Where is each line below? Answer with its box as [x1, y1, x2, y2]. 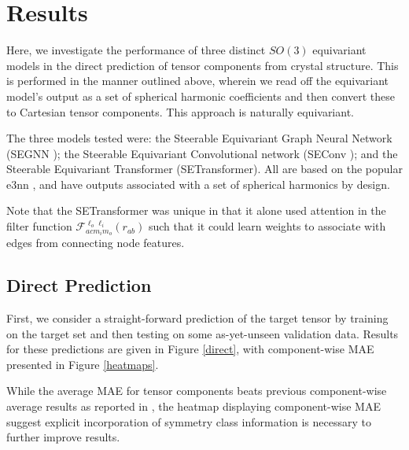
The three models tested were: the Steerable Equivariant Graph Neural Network [6, 130, 392, 146]
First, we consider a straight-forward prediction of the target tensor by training [6, 309, 389, 326]
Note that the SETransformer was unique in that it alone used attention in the [6, 202, 386, 219]
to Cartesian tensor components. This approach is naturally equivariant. [6, 103, 354, 120]
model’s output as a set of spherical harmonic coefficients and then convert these [6, 87, 396, 104]
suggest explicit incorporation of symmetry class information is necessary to [6, 413, 371, 430]
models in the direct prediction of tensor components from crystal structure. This [6, 57, 399, 73]
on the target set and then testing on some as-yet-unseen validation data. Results [6, 325, 399, 341]
